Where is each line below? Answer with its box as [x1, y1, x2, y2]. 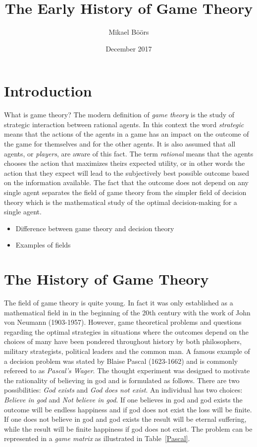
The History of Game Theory [4, 269, 209, 289]
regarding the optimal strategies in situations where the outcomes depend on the [4, 326, 249, 337]
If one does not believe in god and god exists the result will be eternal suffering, [4, 414, 247, 424]
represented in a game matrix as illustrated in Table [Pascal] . [4, 433, 190, 444]
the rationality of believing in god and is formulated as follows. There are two [4, 375, 240, 385]
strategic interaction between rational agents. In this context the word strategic [4, 119, 244, 129]
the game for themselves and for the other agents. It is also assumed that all [4, 139, 236, 149]
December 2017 [105, 43, 152, 53]
